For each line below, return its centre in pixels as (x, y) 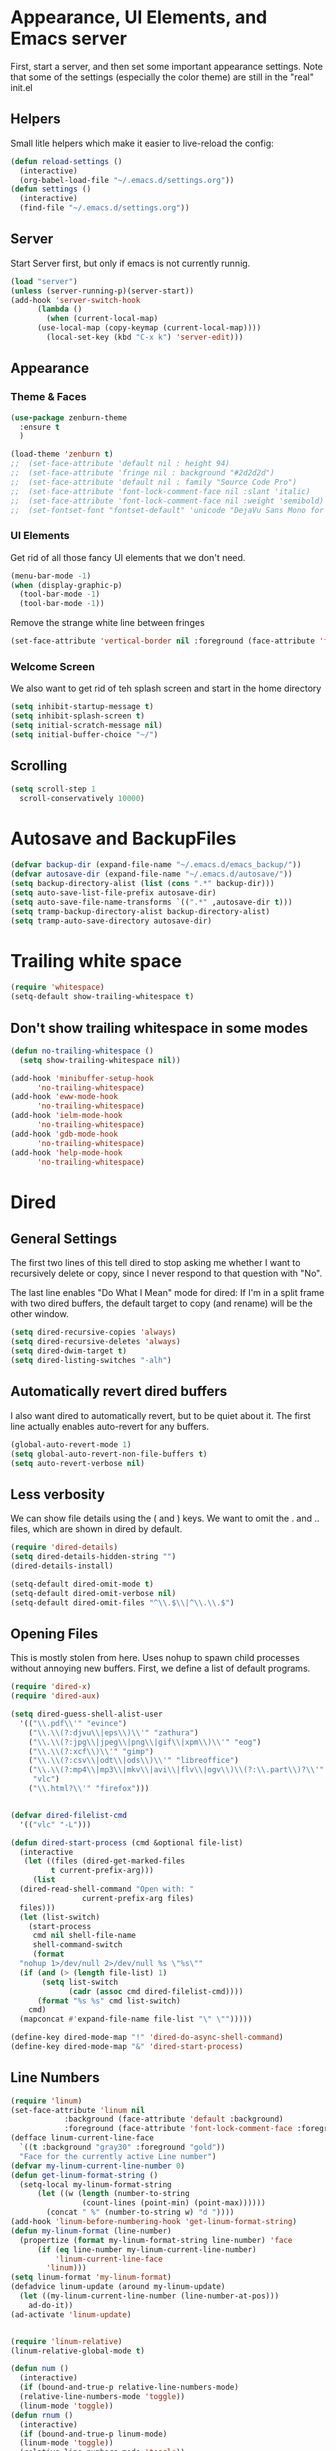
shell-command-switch (77, 1945)
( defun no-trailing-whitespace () (82, 1051)
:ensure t (39, 427)
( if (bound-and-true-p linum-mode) (93, 2434)
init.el (21, 87)
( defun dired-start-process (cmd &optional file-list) (127, 1842)
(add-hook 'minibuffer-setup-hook (82, 1078)
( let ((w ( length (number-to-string (113, 2194)
